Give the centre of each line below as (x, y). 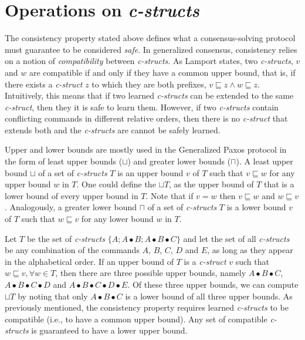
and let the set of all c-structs (236, 238)
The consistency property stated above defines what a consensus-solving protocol (150, 38)
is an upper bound (150, 172)
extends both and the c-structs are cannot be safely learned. (113, 129)
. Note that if (170, 195)
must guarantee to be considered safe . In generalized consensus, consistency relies (151, 49)
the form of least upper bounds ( (64, 161)
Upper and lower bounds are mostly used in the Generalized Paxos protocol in (146, 149)
